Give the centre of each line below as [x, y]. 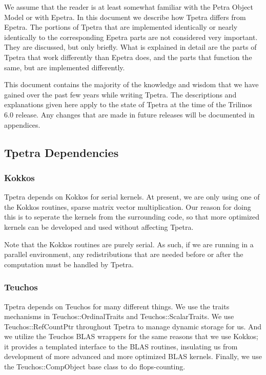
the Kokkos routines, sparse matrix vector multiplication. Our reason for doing [128, 206]
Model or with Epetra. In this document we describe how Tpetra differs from [125, 17]
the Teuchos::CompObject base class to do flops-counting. [95, 367]
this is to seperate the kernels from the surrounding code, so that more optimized [132, 217]
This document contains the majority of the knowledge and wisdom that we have [131, 84]
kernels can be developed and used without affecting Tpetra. [99, 226]
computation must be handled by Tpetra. [69, 264]
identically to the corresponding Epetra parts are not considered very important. [131, 37]
